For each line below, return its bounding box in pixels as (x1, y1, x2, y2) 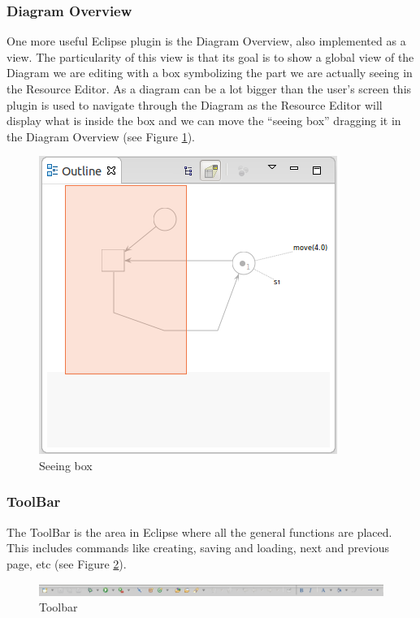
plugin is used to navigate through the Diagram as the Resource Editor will (6, 96, 383, 113)
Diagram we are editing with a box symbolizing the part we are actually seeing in (6, 64, 413, 81)
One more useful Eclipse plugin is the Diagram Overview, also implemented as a (6, 32, 406, 50)
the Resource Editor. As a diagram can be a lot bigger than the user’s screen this (6, 80, 412, 97)
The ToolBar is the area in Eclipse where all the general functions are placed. (6, 523, 392, 540)
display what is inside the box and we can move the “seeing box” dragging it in (6, 112, 401, 129)
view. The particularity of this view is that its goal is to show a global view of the (6, 48, 414, 65)
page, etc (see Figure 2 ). (6, 555, 127, 572)
